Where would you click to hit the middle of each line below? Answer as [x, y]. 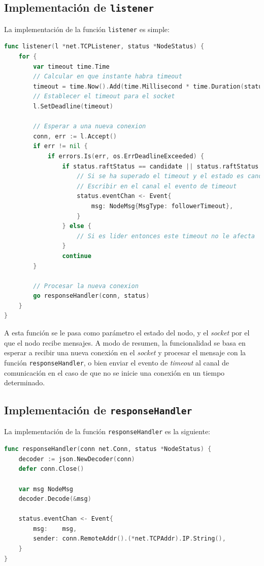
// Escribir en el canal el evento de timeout [157, 186]
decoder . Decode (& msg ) [55, 499]
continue [77, 256]
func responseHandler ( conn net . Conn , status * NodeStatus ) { [108, 449]
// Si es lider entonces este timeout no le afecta [166, 236]
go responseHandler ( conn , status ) [91, 296]
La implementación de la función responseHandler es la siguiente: [107, 431]
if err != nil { [60, 146]
